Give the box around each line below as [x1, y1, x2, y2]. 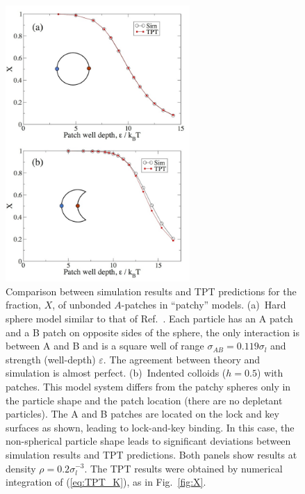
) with [256, 365, 283, 380]
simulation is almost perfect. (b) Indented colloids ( [6, 365, 226, 380]
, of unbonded [52, 297, 111, 312]
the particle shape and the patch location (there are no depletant [6, 393, 283, 407]
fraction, [6, 297, 42, 312]
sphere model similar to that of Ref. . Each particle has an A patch [6, 311, 293, 325]
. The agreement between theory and [103, 352, 261, 366]
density [6, 461, 36, 475]
